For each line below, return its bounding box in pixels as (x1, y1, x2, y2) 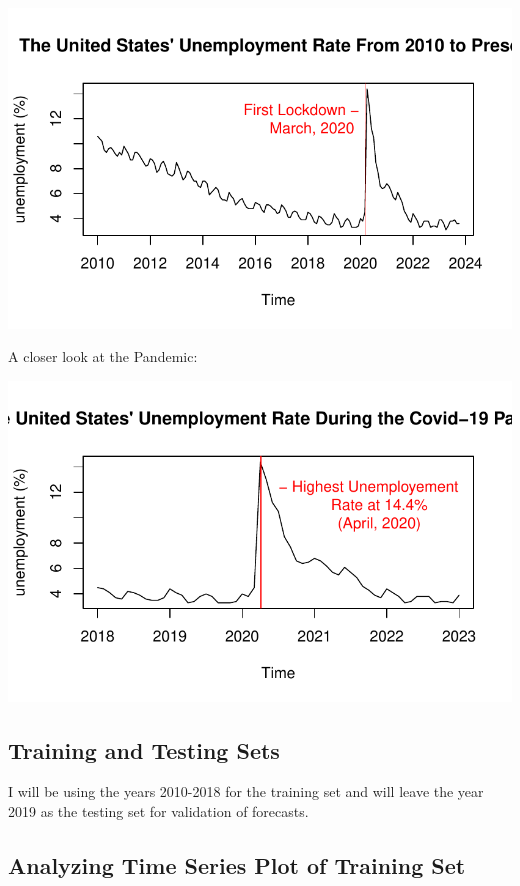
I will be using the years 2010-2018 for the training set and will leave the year (8, 781, 484, 802)
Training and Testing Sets (8, 734, 280, 765)
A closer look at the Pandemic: (8, 346, 198, 367)
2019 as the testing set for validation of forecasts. (8, 801, 309, 822)
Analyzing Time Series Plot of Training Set (8, 850, 466, 880)
